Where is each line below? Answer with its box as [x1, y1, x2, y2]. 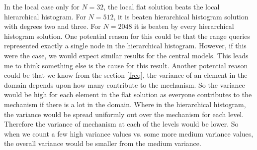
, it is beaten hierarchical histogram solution [113, 11, 249, 21]
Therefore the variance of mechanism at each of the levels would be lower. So [4, 119, 239, 129]
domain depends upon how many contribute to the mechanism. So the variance [4, 79, 245, 90]
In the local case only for [4, 1, 80, 11]
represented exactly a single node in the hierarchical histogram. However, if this [4, 40, 247, 51]
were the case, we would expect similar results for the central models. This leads [4, 50, 249, 60]
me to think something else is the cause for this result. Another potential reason [4, 60, 248, 70]
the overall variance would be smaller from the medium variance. [4, 138, 201, 149]
